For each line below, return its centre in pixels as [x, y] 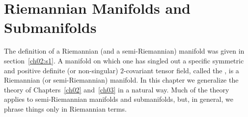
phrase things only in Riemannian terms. [65, 108]
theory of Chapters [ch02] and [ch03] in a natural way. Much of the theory [117, 89]
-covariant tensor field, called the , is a [181, 70]
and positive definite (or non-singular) [61, 70]
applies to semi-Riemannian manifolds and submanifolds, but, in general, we [119, 99]
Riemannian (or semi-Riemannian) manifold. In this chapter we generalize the [121, 80]
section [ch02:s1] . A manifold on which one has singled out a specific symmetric [124, 60]
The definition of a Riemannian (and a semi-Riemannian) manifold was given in [124, 51]
